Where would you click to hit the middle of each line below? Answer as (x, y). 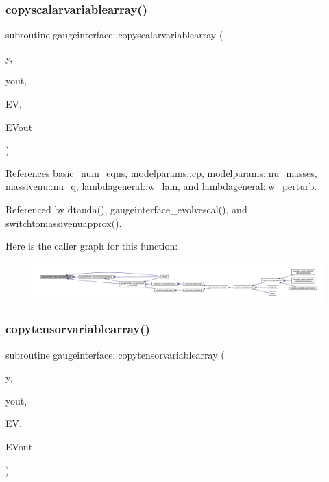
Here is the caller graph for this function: (92, 246)
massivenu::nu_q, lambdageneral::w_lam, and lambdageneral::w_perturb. (161, 186)
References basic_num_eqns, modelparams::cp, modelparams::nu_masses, (161, 172)
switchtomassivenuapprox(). (64, 222)
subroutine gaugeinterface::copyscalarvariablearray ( (114, 35)
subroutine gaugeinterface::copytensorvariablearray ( (115, 354)
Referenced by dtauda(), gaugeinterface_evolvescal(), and (126, 209)
